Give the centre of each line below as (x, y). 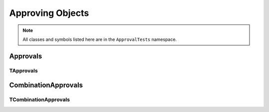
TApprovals (24, 71)
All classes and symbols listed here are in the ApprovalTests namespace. (100, 39)
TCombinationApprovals (40, 100)
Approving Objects (49, 13)
